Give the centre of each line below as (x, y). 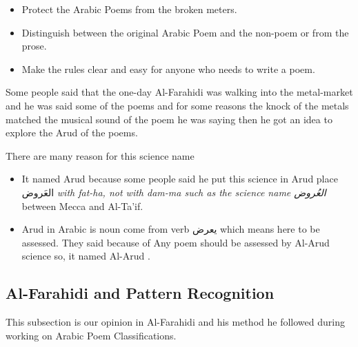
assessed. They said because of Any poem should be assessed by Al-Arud (176, 242)
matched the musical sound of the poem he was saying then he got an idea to (169, 119)
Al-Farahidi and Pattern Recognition (140, 293)
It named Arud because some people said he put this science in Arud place (180, 179)
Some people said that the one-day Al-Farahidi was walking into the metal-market (179, 92)
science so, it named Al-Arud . (86, 256)
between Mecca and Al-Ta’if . (82, 206)
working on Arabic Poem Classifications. (91, 335)
